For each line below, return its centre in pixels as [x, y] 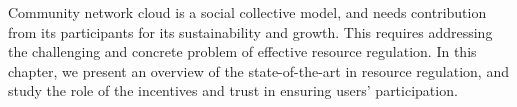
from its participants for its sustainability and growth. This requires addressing [250, 31]
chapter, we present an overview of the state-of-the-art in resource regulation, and [258, 70]
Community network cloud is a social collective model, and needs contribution [247, 12]
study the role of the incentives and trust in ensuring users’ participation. [233, 90]
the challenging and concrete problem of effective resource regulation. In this [242, 51]
